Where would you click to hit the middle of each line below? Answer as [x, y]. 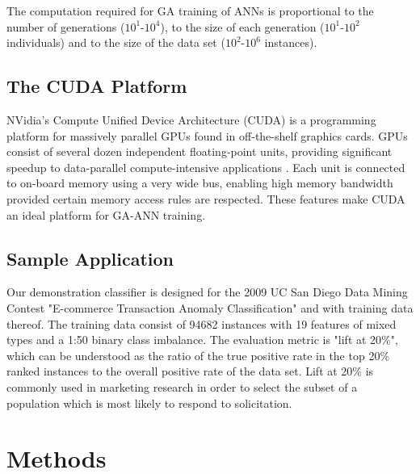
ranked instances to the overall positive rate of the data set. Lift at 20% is [190, 371]
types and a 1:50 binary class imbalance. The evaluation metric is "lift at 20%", [202, 340]
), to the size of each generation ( [242, 26]
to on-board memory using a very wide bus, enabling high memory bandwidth [200, 183]
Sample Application [90, 258]
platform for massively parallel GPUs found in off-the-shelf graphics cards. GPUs [207, 135]
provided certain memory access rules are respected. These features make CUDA [206, 198]
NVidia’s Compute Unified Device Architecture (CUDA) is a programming [191, 119]
